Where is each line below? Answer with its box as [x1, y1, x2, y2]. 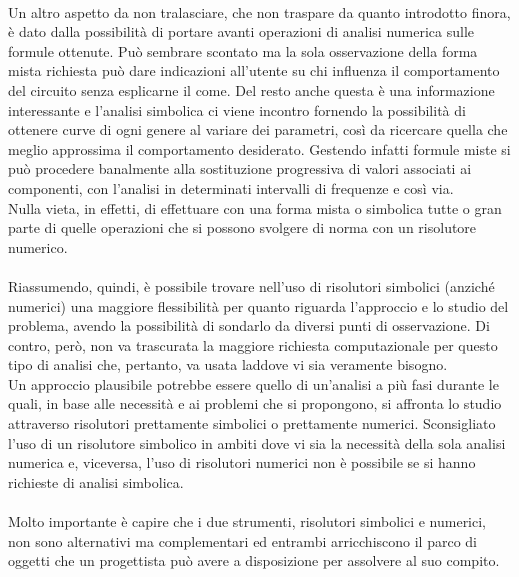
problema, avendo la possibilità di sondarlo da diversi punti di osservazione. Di [8, 315, 490, 336]
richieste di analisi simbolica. [8, 471, 184, 492]
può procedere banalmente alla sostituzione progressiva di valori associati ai [8, 158, 472, 179]
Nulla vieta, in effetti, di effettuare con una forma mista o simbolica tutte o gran [8, 197, 502, 218]
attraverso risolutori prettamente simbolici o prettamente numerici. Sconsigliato [8, 413, 496, 434]
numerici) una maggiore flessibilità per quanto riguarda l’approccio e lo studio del [8, 295, 509, 316]
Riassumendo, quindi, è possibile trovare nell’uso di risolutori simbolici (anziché [8, 275, 495, 296]
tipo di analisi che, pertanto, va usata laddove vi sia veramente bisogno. [8, 354, 448, 375]
